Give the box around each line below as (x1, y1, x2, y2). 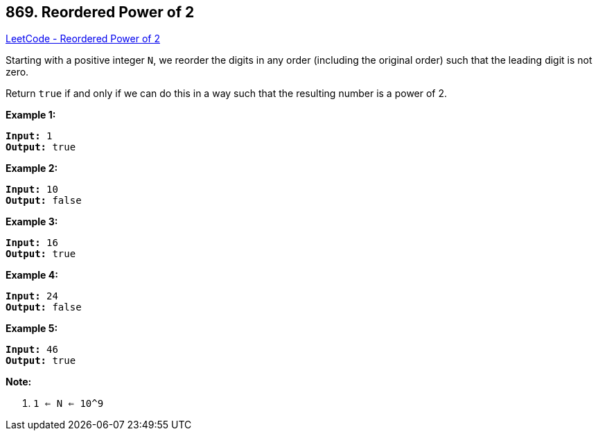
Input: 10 (6, 184, 58, 195)
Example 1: (6, 109, 56, 121)
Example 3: (6, 216, 58, 228)
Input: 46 (6, 344, 58, 356)
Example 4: (6, 269, 58, 281)
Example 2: (6, 162, 58, 175)
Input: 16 (6, 237, 58, 249)
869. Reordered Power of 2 (6, 3, 195, 21)
